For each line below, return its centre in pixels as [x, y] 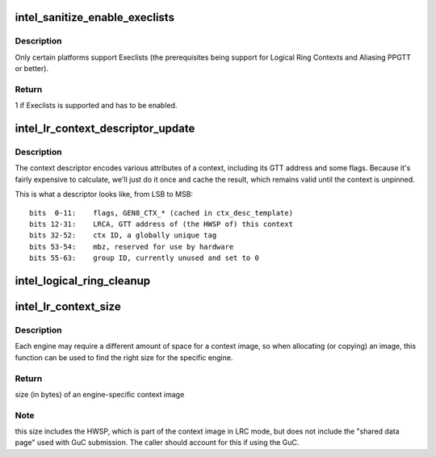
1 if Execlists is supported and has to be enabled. [96, 106]
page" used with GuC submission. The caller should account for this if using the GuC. [157, 442]
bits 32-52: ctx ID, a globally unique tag [123, 235]
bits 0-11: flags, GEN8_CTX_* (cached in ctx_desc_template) [161, 213]
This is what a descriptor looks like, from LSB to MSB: [104, 195]
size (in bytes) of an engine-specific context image [100, 394]
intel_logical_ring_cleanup [83, 281]
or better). [31, 69]
